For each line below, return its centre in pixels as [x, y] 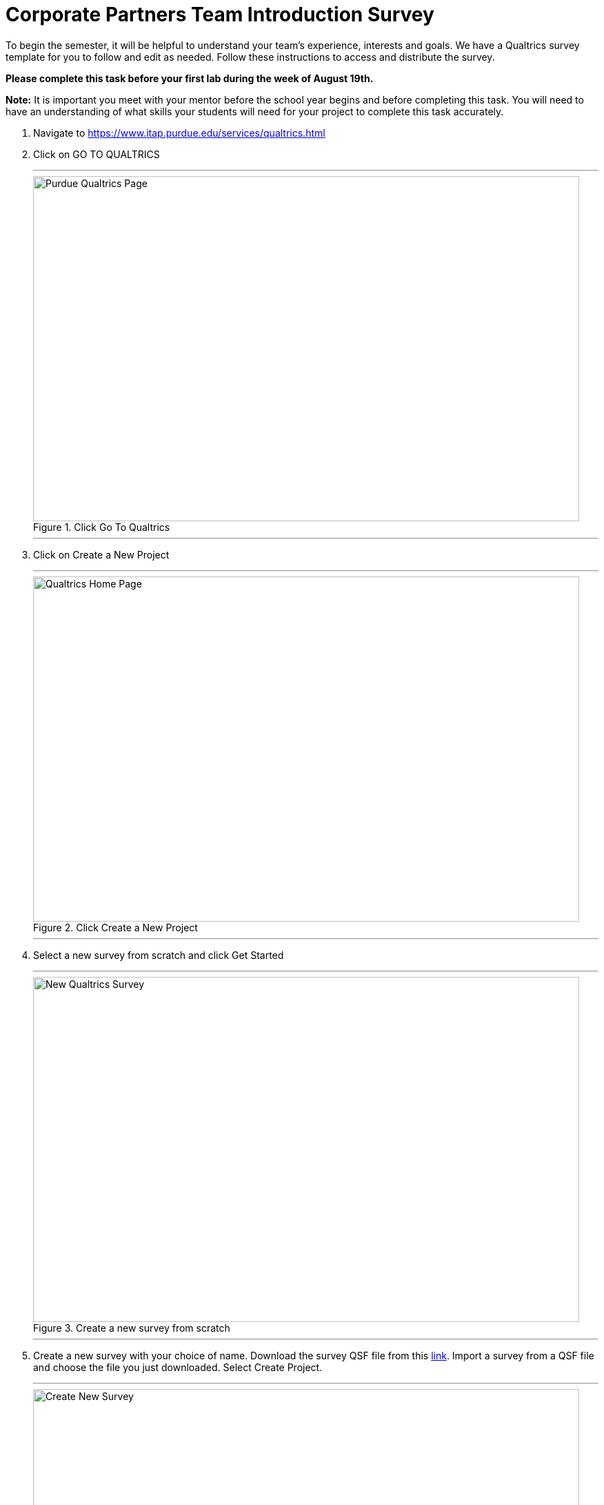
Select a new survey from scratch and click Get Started [159, 955]
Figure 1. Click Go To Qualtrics [102, 527]
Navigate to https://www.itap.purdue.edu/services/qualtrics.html [179, 133]
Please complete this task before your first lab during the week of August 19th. [190, 78]
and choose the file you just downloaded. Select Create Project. [178, 1367]
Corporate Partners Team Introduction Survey [220, 14]
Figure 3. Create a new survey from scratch [132, 1328]
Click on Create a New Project [101, 554]
